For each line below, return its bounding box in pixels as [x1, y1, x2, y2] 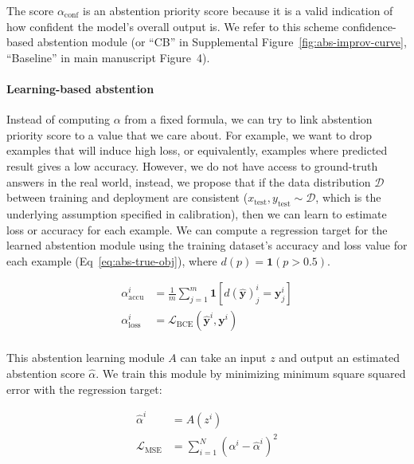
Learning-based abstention [6, 80, 154, 96]
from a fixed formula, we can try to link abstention [124, 111, 373, 128]
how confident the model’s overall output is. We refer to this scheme [6, 18, 339, 34]
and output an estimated [279, 349, 400, 366]
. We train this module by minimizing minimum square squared [96, 365, 406, 381]
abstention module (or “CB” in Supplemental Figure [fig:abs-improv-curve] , [37, 33, 407, 50]
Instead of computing [6, 111, 110, 128]
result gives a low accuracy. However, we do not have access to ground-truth [6, 157, 378, 174]
